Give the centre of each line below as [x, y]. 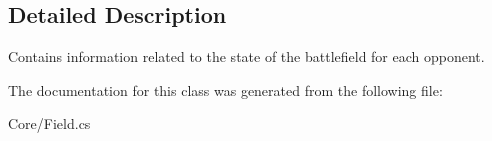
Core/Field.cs [49, 123]
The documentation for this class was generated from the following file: [225, 89]
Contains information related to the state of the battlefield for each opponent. [246, 56]
